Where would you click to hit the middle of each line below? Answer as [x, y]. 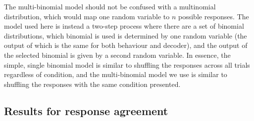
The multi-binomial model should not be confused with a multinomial [110, 6]
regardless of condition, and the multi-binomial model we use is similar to [116, 74]
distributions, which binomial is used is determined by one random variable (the [126, 35]
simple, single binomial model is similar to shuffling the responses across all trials [127, 64]
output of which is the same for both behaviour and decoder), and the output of [126, 45]
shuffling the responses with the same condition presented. [92, 84]
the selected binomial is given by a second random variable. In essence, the [117, 55]
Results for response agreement [86, 110]
